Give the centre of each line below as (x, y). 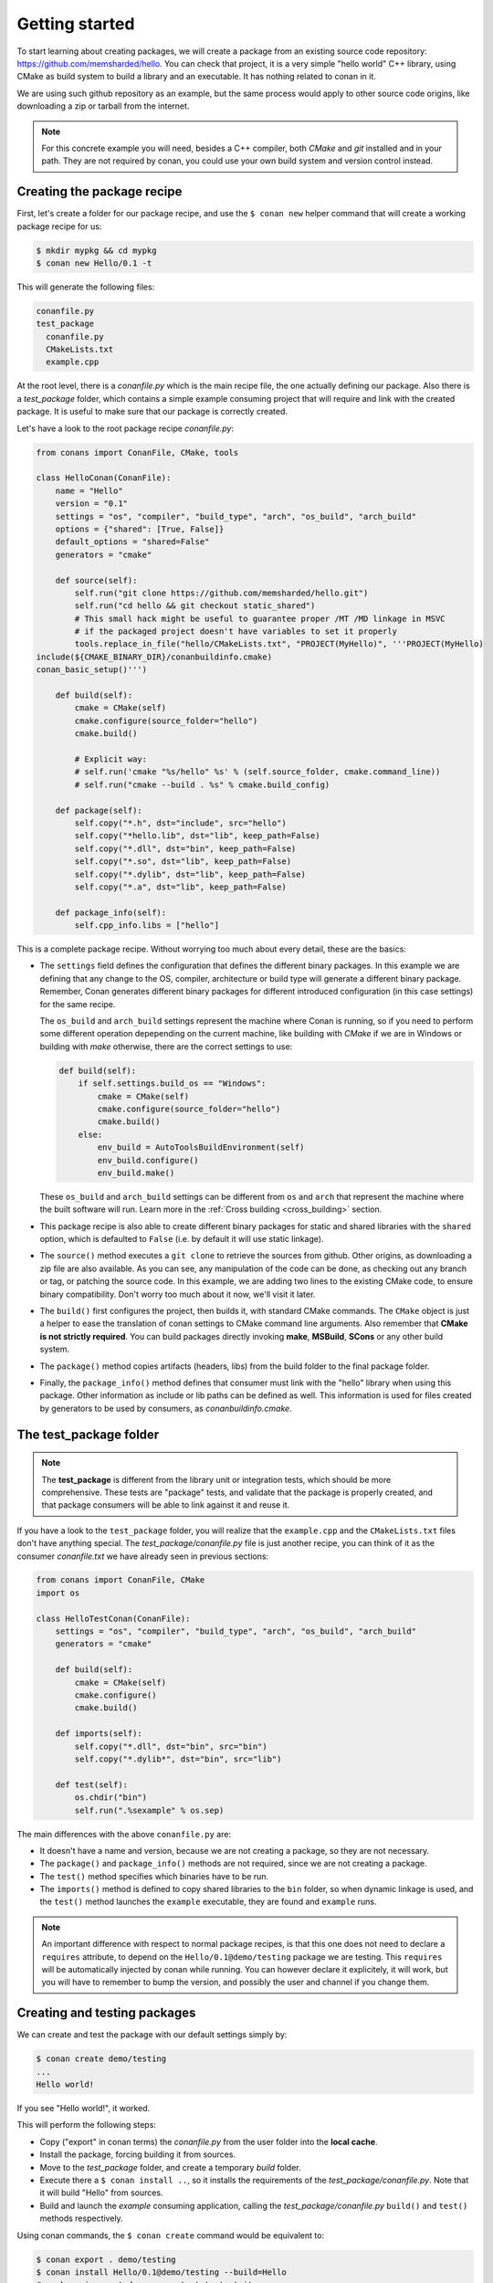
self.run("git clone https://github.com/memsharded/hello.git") (221, 593)
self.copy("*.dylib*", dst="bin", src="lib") (178, 1759)
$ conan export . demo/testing (106, 2259)
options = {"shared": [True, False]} (140, 529)
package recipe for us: (59, 226)
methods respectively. (81, 2218)
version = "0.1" (91, 504)
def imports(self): (99, 1734)
